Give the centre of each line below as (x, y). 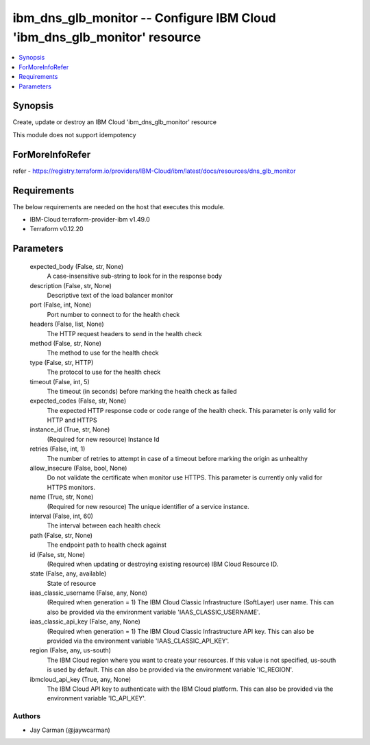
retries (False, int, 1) (58, 449)
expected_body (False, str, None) (77, 266)
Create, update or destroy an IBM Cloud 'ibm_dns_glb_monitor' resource (115, 122)
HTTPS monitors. (71, 487)
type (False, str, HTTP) (62, 362)
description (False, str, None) (71, 285)
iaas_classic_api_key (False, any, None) (85, 622)
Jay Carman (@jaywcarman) (70, 730)
